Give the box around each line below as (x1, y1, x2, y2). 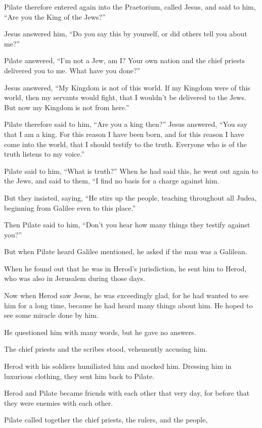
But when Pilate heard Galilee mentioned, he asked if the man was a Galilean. (4, 246, 247, 257)
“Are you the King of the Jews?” (4, 11, 106, 22)
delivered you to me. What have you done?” (4, 65, 141, 75)
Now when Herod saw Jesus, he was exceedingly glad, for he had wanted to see (4, 290, 249, 301)
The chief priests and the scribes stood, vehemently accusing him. (4, 344, 208, 354)
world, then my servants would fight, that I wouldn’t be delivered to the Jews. (4, 92, 246, 103)
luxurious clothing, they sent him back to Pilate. (4, 370, 155, 381)
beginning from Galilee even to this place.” (4, 202, 136, 213)
